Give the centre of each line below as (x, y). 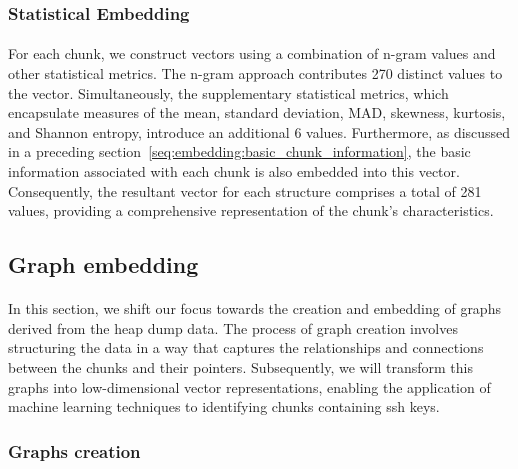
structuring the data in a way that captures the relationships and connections (246, 347)
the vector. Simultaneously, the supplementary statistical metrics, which (228, 92)
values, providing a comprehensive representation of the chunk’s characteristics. (251, 210)
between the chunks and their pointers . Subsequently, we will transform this (240, 366)
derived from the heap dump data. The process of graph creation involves (233, 327)
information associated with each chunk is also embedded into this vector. (234, 171)
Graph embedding (103, 264)
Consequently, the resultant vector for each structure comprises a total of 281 (245, 190)
